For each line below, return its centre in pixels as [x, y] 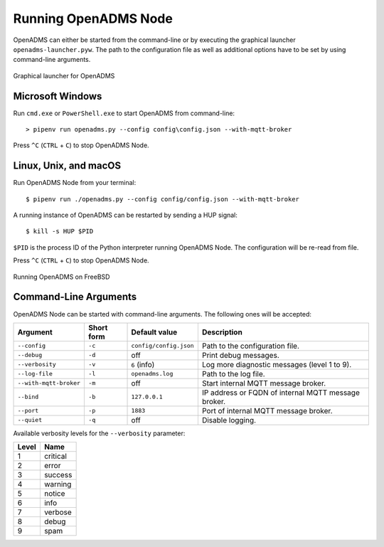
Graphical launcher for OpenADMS [64, 75]
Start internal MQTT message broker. [264, 383]
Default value [154, 332]
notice [54, 494]
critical [55, 457]
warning [58, 484]
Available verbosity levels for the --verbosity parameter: [99, 433]
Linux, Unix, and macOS [67, 166]
